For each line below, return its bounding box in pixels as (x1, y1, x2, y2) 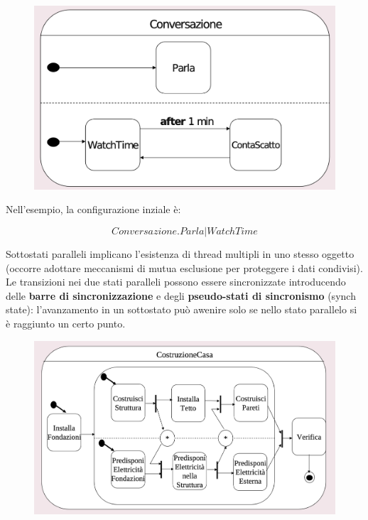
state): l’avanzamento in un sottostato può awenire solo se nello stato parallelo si (6, 302, 357, 317)
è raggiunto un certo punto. (6, 315, 126, 330)
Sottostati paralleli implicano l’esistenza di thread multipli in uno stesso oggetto (6, 246, 355, 261)
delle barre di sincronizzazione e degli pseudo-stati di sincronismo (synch (6, 288, 356, 303)
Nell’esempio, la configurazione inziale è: (6, 202, 181, 217)
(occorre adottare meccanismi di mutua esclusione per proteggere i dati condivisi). (6, 260, 363, 275)
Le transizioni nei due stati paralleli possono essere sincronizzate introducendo (6, 274, 346, 289)
